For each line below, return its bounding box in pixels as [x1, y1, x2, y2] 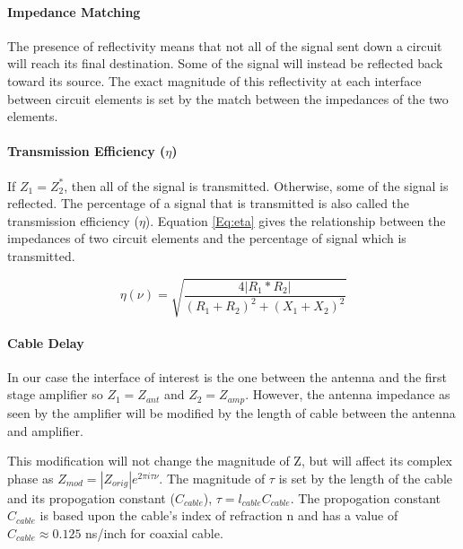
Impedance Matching [7, 2, 141, 21]
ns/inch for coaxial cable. [85, 523, 223, 542]
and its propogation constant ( [7, 488, 175, 507]
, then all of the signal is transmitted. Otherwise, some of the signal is [64, 176, 449, 195]
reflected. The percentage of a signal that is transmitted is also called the [7, 194, 410, 213]
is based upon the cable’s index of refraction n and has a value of [39, 506, 398, 525]
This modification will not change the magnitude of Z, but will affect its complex [7, 451, 452, 470]
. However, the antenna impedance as [245, 385, 450, 404]
